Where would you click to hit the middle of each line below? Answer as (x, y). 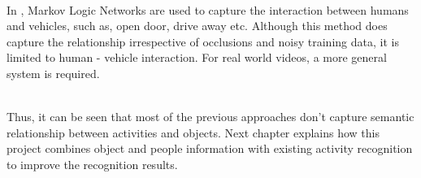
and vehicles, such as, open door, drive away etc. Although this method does (197, 26)
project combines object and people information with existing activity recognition (210, 148)
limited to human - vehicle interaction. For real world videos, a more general (197, 57)
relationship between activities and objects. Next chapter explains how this (193, 132)
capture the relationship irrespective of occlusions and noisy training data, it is (203, 41)
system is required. (53, 73)
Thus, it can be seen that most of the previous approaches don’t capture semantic (210, 117)
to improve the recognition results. (92, 164)
